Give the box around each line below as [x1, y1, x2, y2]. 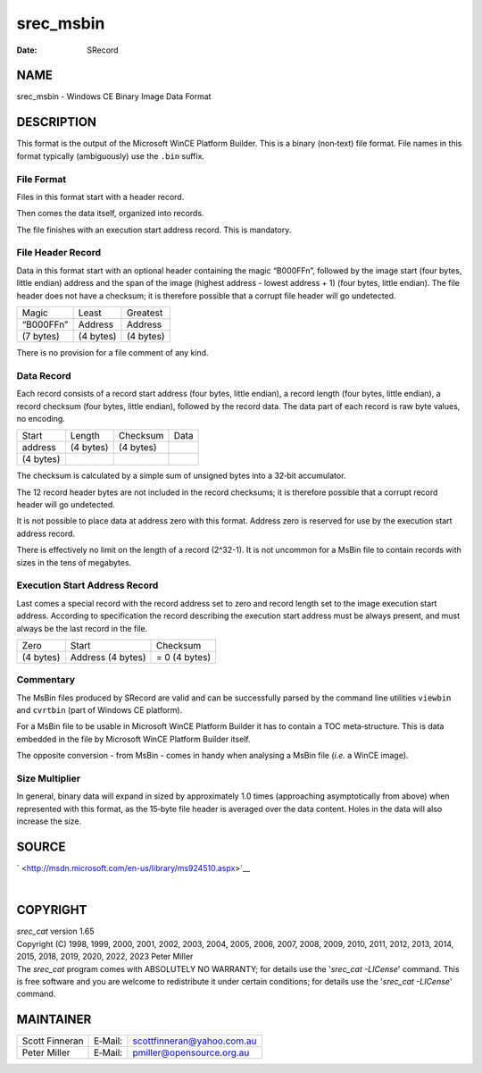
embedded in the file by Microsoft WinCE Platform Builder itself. [16, 733, 251, 744]
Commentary [16, 674, 76, 686]
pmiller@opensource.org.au [132, 1046, 250, 1059]
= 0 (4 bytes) [155, 650, 212, 663]
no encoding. [16, 413, 66, 423]
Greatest [126, 306, 163, 319]
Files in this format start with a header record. [16, 191, 185, 202]
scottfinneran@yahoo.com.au [132, 1035, 257, 1047]
